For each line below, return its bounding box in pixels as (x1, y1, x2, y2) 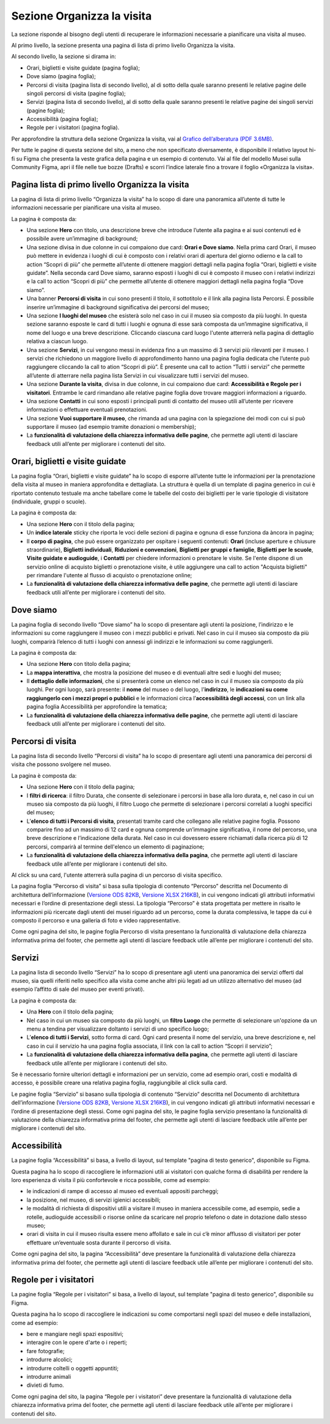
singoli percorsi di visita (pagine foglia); (26, 89, 127, 97)
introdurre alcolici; (26, 1356, 73, 1364)
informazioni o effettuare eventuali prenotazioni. (26, 406, 148, 414)
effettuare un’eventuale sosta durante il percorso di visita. (26, 1239, 172, 1246)
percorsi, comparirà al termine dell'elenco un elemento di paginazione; (26, 843, 205, 850)
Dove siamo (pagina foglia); (26, 73, 96, 80)
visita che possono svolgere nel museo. (11, 761, 111, 768)
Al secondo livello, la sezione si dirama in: (11, 53, 116, 60)
